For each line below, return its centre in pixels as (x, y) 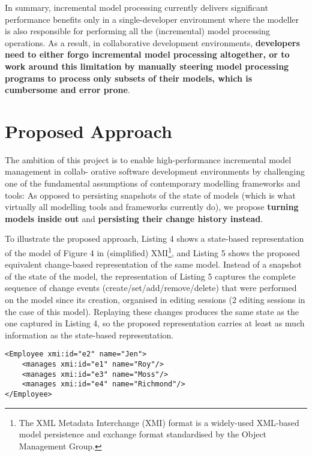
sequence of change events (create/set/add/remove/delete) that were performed (151, 288)
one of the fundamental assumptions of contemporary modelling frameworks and (153, 183)
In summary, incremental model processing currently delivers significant (136, 7)
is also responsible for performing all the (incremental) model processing (138, 31)
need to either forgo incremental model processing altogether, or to (147, 54)
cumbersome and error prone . (67, 90)
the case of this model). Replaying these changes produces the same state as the (152, 311)
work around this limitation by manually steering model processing (147, 66)
